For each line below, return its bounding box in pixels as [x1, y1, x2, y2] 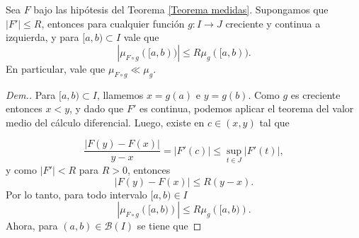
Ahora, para [6, 218, 58, 233]
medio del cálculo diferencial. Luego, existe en [6, 114, 205, 129]
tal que [259, 114, 290, 129]
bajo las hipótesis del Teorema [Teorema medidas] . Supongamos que [33, 2, 329, 16]
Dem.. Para [6, 87, 56, 102]
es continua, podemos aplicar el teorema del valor [139, 101, 354, 116]
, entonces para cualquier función [41, 16, 185, 30]
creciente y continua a [225, 16, 321, 30]
